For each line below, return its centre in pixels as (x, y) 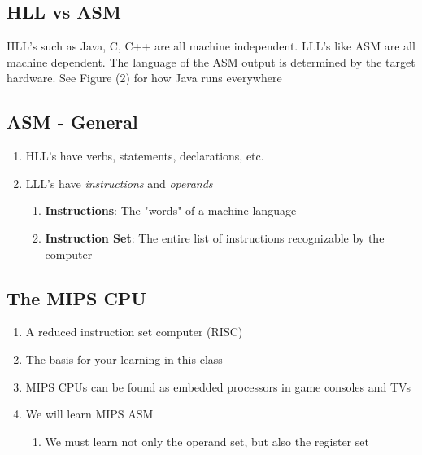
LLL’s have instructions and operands (119, 183)
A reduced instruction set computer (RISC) (134, 332)
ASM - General (72, 122)
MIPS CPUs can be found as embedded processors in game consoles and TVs (218, 386)
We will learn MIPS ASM (89, 414)
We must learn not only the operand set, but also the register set (207, 441)
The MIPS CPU (76, 297)
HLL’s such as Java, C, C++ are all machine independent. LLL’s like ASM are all (211, 46)
